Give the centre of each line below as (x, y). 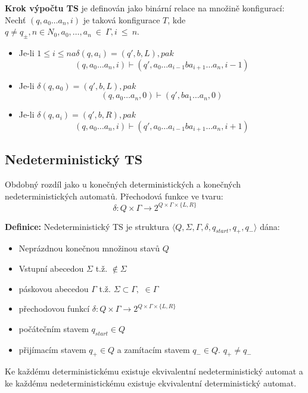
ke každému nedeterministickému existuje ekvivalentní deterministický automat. (151, 383)
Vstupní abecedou (51, 268)
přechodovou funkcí (54, 308)
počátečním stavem (54, 328)
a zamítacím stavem (153, 349)
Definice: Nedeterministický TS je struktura (87, 226)
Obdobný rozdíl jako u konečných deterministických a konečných (123, 184)
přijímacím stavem (52, 349)
